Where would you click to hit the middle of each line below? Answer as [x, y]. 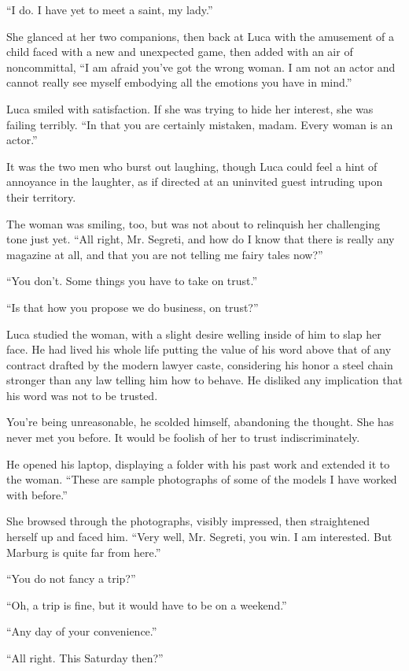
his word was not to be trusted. [82, 395]
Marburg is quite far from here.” [84, 552]
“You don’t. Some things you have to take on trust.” [132, 281]
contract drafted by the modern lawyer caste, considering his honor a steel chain [200, 364]
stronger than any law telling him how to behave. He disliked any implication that [204, 380]
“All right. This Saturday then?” [85, 658]
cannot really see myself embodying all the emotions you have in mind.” [179, 82]
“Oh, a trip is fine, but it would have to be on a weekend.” [147, 604]
